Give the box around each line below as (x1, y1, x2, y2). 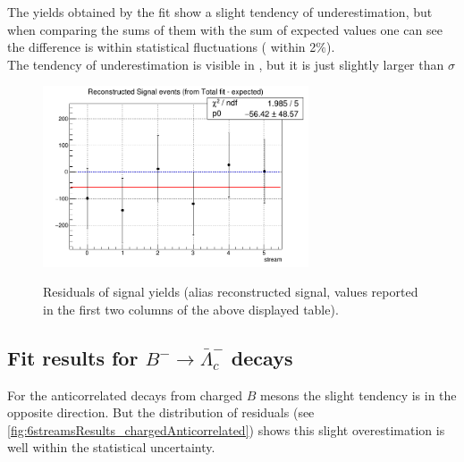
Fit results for (7, 343, 139, 371)
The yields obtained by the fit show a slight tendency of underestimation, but (7, 3, 433, 21)
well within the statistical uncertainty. (7, 438, 215, 457)
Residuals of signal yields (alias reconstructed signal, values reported (43, 282, 418, 301)
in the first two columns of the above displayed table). (43, 299, 339, 318)
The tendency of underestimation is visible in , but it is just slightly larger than (7, 55, 444, 73)
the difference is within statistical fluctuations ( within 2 (7, 38, 316, 56)
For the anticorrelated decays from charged (7, 385, 242, 404)
